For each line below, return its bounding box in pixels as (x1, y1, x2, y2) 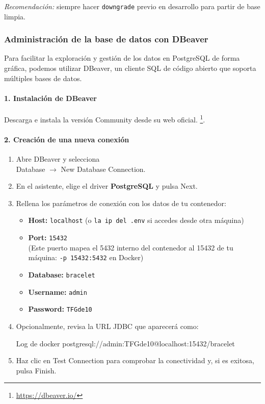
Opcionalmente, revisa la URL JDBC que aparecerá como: (16, 321, 199, 331)
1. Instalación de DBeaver (4, 92, 97, 103)
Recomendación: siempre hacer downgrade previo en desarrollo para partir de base (4, 1, 260, 11)
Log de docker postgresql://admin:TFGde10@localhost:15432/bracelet (16, 338, 235, 348)
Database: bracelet (28, 269, 95, 280)
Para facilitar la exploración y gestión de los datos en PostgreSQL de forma (4, 53, 240, 63)
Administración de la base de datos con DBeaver (4, 33, 208, 45)
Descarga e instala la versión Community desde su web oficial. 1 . (4, 113, 205, 124)
